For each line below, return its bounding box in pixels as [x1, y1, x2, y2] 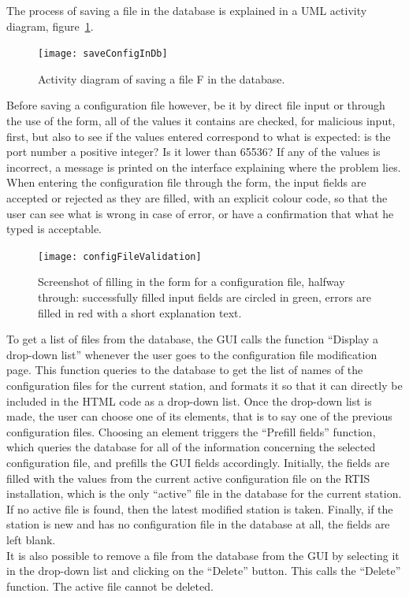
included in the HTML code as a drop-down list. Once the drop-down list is [6, 392, 372, 409]
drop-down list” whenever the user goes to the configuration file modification [6, 346, 377, 362]
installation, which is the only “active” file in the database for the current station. [6, 485, 402, 502]
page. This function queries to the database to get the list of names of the [6, 362, 363, 378]
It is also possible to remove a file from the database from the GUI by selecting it [6, 547, 400, 563]
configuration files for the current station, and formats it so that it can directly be [6, 377, 403, 393]
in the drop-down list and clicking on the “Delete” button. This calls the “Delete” [6, 562, 401, 579]
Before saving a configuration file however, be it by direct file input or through [6, 97, 385, 113]
